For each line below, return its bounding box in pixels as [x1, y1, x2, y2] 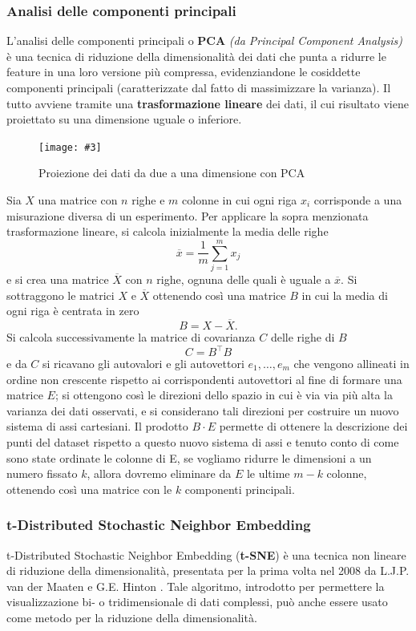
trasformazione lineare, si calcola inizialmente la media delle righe [6, 223, 329, 240]
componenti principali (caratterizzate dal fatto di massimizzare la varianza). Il [6, 79, 391, 95]
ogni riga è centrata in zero [6, 302, 139, 319]
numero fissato [6, 465, 78, 482]
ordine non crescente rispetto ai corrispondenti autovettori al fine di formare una [6, 370, 402, 387]
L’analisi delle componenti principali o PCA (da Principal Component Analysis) [6, 32, 403, 49]
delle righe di [270, 328, 335, 345]
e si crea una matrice [6, 270, 109, 287]
